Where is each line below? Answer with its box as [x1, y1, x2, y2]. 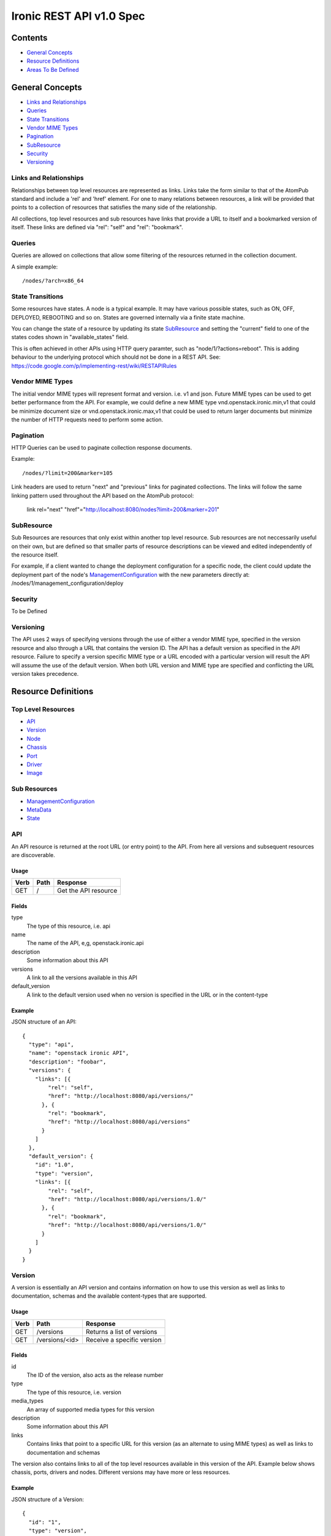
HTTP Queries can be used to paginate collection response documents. [11, 444, 192, 452]
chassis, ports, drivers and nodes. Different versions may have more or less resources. [11, 1468, 230, 1476]
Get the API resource [57, 887, 118, 895]
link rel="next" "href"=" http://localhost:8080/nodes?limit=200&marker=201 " [26, 506, 220, 513]
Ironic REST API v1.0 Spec [11, 9, 145, 23]
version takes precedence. [11, 670, 79, 677]
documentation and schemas [26, 1449, 101, 1456]
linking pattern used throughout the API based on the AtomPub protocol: [11, 492, 194, 499]
